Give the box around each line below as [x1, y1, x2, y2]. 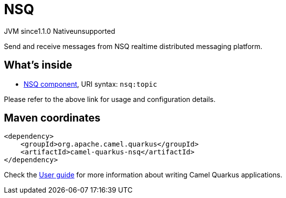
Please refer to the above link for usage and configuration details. [4, 95, 216, 103]
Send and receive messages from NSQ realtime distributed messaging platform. [4, 42, 262, 50]
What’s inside [4, 59, 72, 72]
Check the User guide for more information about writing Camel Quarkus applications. [4, 171, 283, 179]
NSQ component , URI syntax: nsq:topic [24, 79, 157, 88]
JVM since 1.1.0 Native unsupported [4, 26, 115, 35]
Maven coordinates [4, 112, 101, 124]
